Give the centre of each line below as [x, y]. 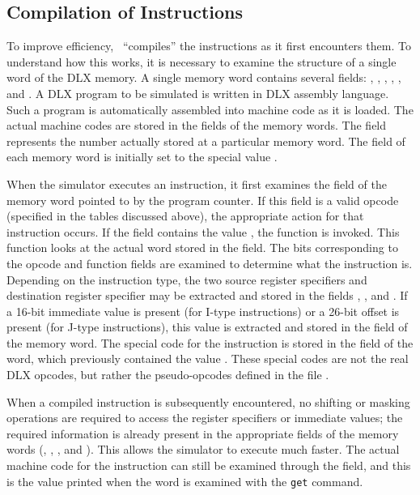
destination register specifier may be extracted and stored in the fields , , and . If [207, 295]
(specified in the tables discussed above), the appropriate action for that [185, 216]
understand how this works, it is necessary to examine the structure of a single [202, 61]
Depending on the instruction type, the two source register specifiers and [187, 279]
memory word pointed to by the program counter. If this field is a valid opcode [203, 200]
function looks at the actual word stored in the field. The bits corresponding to [202, 247]
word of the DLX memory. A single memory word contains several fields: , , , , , [204, 77]
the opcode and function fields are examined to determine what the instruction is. [210, 263]
